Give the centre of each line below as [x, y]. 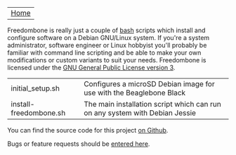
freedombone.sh [38, 113]
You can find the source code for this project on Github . [88, 130]
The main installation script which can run [152, 104]
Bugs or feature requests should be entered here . [79, 144]
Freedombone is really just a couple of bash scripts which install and [106, 30]
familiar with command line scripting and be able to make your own [104, 53]
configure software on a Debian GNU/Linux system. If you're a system [109, 38]
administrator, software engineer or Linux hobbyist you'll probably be [107, 45]
